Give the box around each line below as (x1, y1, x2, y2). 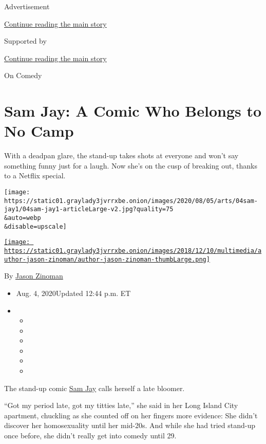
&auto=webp (4, 214, 41, 222)
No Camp (4, 120, 74, 141)
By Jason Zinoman (4, 270, 63, 281)
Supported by (4, 35, 47, 46)
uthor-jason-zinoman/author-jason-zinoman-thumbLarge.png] (4, 255, 210, 263)
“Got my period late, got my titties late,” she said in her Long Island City (4, 400, 238, 411)
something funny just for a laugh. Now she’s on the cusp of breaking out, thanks (4, 160, 257, 171)
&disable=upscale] (4, 223, 67, 230)
